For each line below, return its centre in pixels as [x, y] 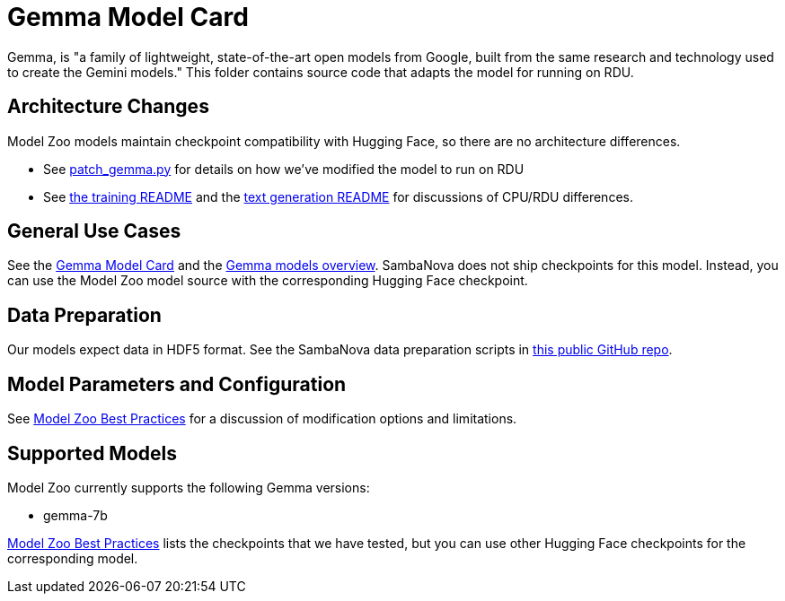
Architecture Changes [108, 107]
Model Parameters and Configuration [177, 384]
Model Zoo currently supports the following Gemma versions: [189, 487]
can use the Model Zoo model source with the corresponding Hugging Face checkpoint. [268, 281]
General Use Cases [94, 231]
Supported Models [92, 453]
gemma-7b [75, 515]
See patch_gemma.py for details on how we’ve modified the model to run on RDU [284, 169]
